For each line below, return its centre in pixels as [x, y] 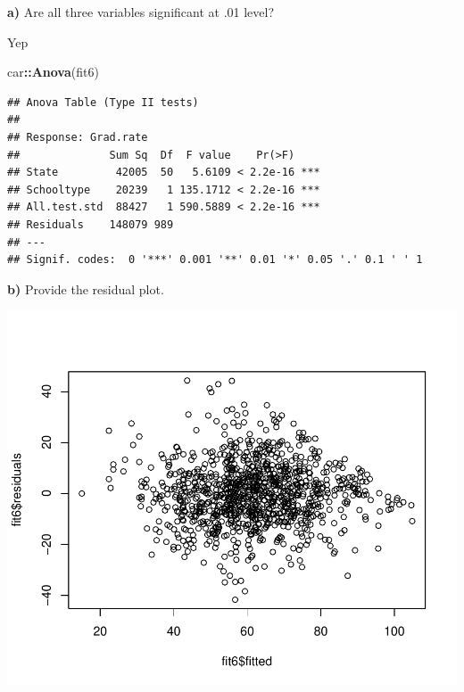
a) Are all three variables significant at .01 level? [141, 12]
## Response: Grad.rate [78, 137]
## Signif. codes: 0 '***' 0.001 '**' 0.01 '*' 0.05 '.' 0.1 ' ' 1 [215, 260]
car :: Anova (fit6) [53, 72]
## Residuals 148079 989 [91, 224]
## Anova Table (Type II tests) [103, 102]
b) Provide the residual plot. [86, 288]
